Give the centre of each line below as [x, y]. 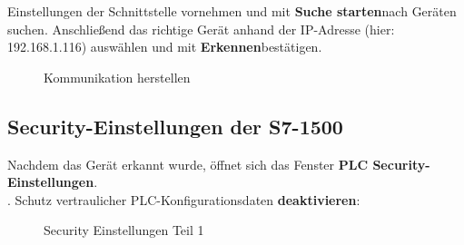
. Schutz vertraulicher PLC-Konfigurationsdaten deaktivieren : [184, 199]
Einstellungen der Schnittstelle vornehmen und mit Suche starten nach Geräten [232, 11]
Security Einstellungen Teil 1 [124, 230]
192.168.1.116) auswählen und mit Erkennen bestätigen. [165, 47]
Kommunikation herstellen [117, 77]
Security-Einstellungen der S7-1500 [175, 126]
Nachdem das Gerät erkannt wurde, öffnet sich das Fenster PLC [188, 164]
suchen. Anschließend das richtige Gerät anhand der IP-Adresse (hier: [201, 29]
